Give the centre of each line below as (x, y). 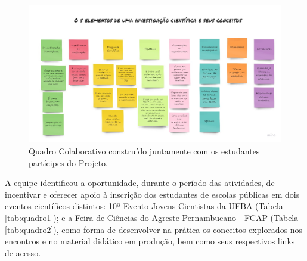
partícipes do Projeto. (68, 162)
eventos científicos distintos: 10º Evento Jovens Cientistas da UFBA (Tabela (144, 206)
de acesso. (23, 252)
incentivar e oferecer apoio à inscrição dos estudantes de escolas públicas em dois (152, 194)
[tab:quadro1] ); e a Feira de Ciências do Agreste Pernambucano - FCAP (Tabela (152, 218)
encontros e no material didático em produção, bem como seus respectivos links (150, 241)
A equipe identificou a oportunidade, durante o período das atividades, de (140, 183)
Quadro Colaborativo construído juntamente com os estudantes (144, 151)
